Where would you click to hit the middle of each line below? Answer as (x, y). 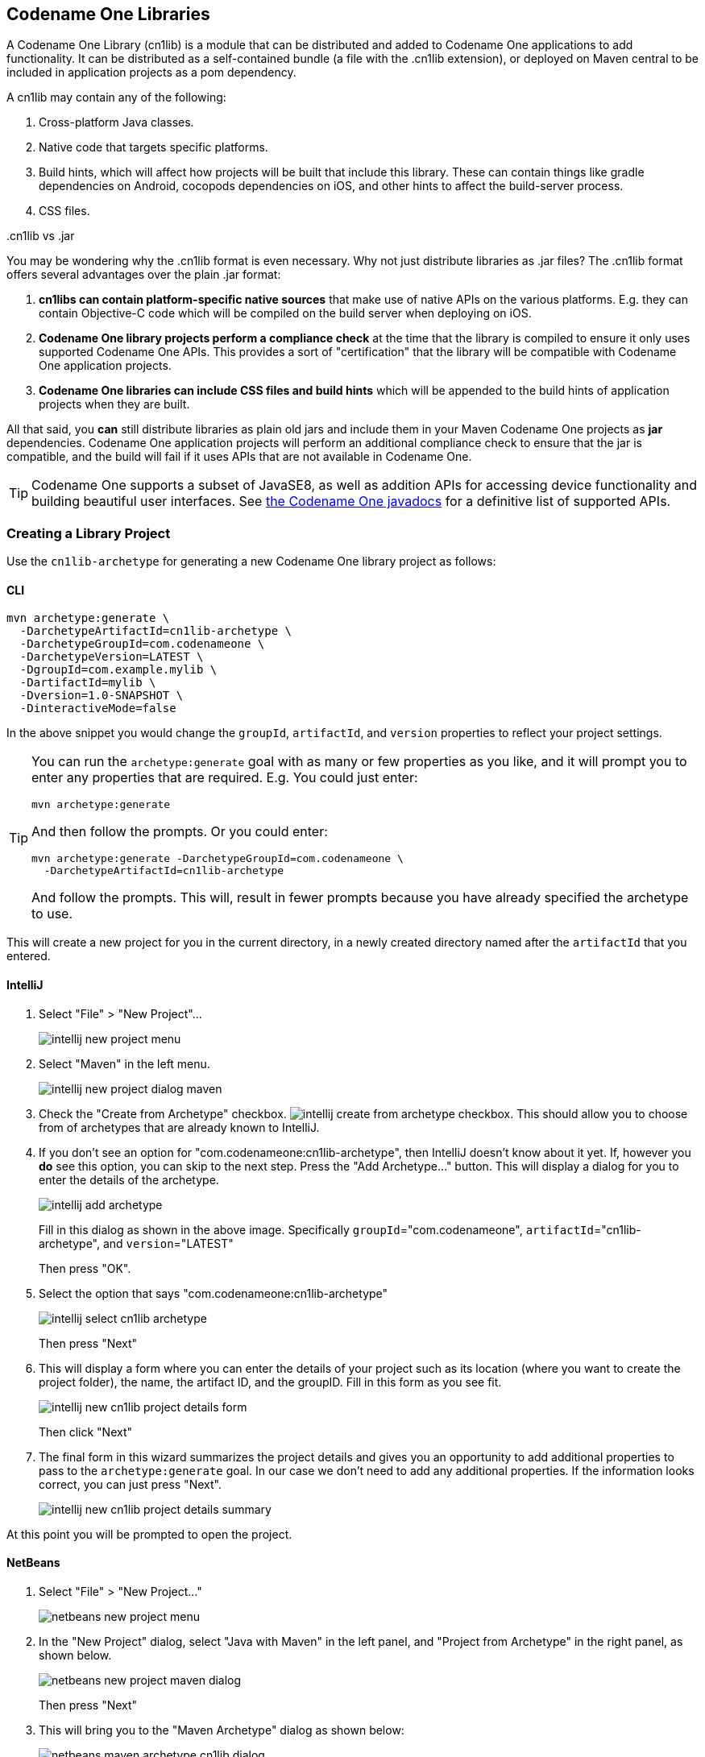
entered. (29, 956)
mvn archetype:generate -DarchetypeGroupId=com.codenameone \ (218, 859)
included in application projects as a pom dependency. (151, 73)
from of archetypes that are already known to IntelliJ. (179, 1127)
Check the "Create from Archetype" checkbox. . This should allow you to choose (363, 1113)
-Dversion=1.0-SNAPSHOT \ (102, 696)
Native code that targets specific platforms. (153, 147)
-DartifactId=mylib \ (88, 683)
